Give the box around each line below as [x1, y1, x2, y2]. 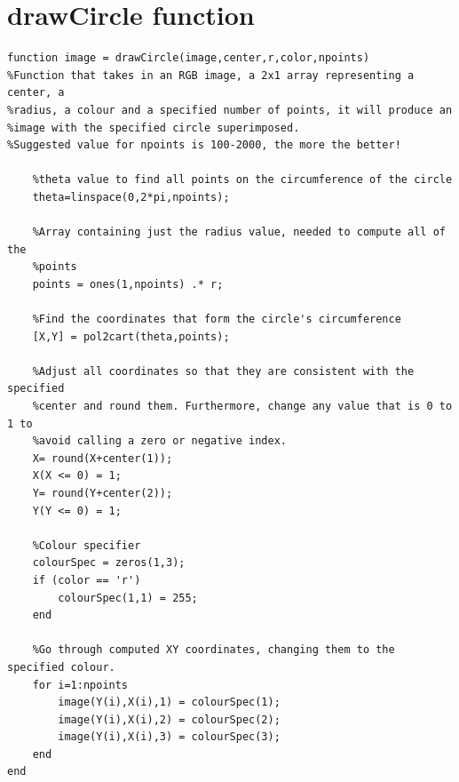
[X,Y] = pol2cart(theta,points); [32, 330, 230, 343]
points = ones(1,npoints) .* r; [32, 277, 224, 291]
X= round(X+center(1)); [32, 451, 173, 465]
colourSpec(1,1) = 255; [58, 591, 198, 604]
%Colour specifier [32, 539, 141, 552]
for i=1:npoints [32, 678, 129, 691]
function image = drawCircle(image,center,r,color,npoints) [7, 52, 370, 65]
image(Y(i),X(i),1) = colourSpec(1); [58, 696, 281, 709]
